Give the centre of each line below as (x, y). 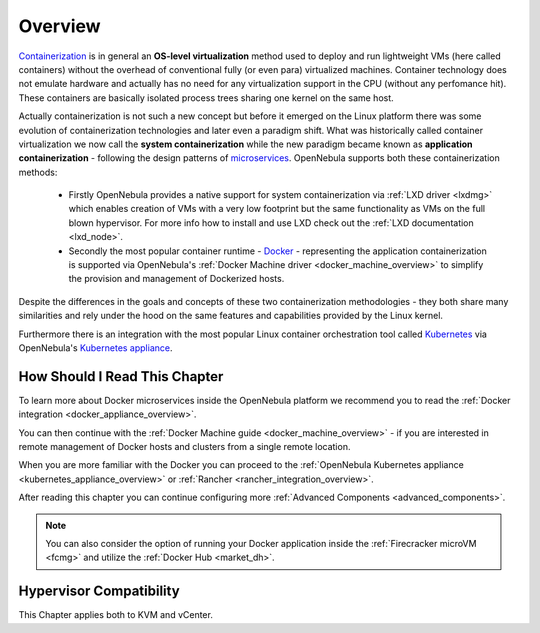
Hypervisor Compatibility (99, 591)
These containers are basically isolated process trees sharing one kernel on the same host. (206, 97)
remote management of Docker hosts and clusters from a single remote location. (184, 447)
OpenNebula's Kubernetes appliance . (95, 347)
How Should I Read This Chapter (121, 376)
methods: (38, 172)
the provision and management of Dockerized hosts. (176, 279)
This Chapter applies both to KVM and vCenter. (116, 615)
